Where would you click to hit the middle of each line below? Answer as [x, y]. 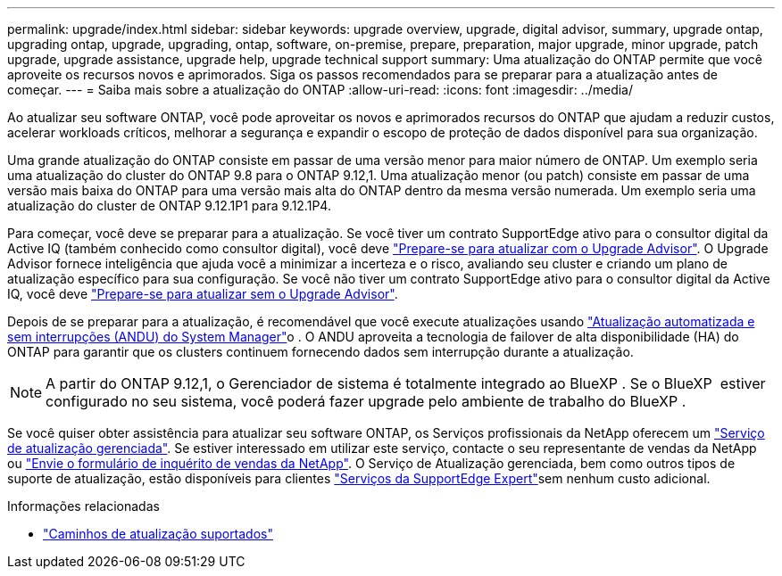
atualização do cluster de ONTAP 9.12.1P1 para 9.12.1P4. [169, 206]
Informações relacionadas [83, 506]
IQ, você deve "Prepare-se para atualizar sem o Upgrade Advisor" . [203, 294]
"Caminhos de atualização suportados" [158, 534]
